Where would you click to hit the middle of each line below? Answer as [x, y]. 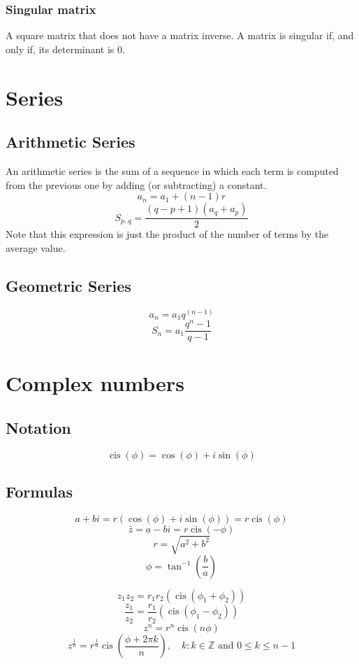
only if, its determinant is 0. [65, 49]
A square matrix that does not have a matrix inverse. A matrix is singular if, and [180, 35]
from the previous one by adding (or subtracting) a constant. [136, 184]
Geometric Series [68, 285]
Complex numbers [95, 383]
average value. [36, 247]
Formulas [39, 492]
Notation [38, 427]
